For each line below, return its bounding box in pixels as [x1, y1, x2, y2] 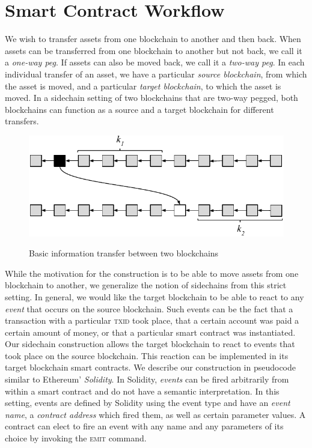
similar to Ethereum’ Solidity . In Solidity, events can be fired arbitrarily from [5, 373, 289, 386]
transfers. [5, 115, 39, 127]
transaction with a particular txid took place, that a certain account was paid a [5, 314, 299, 327]
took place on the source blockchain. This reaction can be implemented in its [5, 349, 289, 362]
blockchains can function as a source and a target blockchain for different [5, 103, 274, 115]
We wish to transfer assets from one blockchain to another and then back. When [5, 32, 301, 45]
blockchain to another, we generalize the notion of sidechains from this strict [5, 279, 287, 291]
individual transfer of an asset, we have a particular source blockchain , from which [5, 67, 307, 80]
